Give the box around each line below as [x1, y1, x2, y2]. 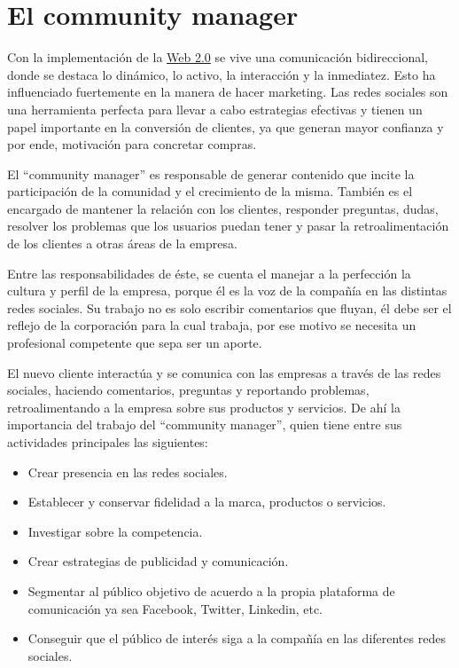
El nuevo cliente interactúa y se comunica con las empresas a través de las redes [7, 363, 441, 381]
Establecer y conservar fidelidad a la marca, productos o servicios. [27, 492, 386, 511]
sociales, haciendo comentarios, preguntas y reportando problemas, [7, 381, 370, 399]
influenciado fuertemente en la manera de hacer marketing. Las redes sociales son [7, 83, 448, 101]
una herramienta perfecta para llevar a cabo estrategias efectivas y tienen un [7, 99, 423, 118]
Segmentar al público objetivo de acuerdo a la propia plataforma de [27, 581, 395, 600]
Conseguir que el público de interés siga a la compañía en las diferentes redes [27, 629, 446, 648]
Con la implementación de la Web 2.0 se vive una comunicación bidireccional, [7, 48, 428, 67]
